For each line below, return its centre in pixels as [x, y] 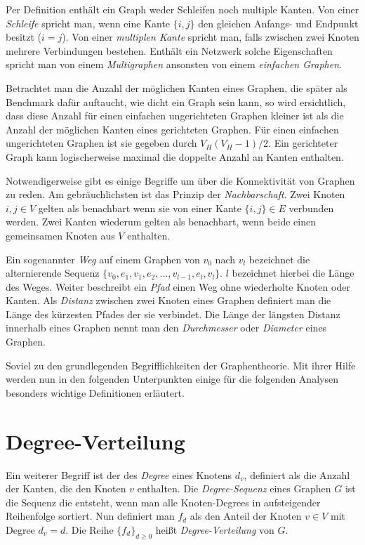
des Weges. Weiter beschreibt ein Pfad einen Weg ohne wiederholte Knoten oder [178, 286]
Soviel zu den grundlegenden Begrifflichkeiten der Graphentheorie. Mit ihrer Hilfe [181, 365]
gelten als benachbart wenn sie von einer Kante [140, 208]
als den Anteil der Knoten [246, 516]
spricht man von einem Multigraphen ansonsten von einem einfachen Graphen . [174, 64]
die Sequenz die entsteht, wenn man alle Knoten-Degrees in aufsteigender [163, 502]
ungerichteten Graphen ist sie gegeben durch [101, 143]
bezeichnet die [279, 259]
